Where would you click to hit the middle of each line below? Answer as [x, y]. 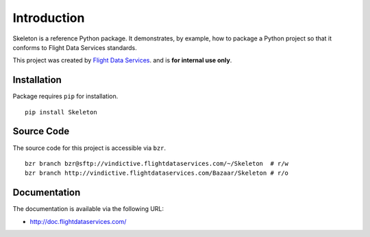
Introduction [49, 18]
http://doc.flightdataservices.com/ [78, 221]
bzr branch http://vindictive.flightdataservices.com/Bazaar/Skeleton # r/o [157, 173]
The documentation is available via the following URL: [88, 209]
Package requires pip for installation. [65, 97]
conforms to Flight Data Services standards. [75, 47]
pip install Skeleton [61, 112]
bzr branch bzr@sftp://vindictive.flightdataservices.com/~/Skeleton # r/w [157, 163]
